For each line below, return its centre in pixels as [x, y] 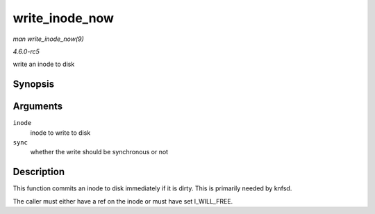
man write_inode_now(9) [49, 39]
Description [39, 172]
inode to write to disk [60, 133]
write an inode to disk [44, 64]
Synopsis [34, 84]
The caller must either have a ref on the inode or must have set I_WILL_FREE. [123, 201]
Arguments [38, 107]
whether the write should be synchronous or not [99, 152]
